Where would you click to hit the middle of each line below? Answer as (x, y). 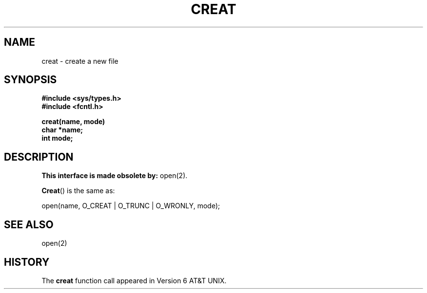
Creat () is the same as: (78, 191)
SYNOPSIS (30, 80)
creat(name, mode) (73, 122)
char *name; (62, 130)
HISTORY (27, 262)
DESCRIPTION (39, 157)
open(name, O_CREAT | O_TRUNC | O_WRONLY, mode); (131, 206)
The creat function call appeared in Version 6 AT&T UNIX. (134, 280)
